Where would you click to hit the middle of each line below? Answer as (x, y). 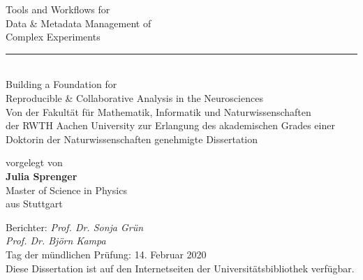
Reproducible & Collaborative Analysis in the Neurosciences (134, 97)
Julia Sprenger (42, 176)
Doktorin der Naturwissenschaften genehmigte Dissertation (132, 139)
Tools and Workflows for (58, 9)
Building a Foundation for (61, 84)
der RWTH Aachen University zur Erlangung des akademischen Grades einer (170, 125)
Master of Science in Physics (66, 190)
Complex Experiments (53, 37)
